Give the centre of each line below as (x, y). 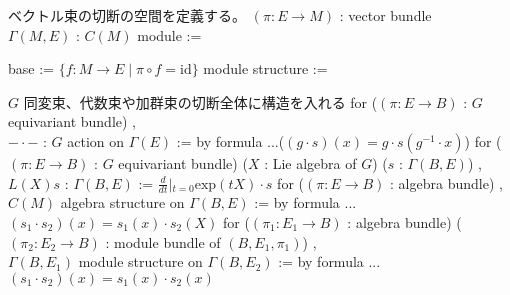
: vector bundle (385, 15)
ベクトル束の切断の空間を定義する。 (127, 15)
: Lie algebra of (310, 162)
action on (96, 140)
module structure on (140, 261)
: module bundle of (163, 241)
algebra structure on (122, 202)
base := (31, 68)
